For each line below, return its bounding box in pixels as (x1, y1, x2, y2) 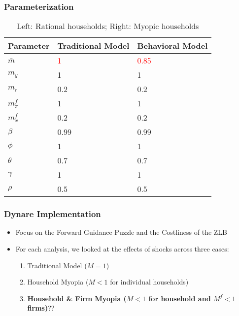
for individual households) (110, 277, 189, 287)
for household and (148, 293, 211, 303)
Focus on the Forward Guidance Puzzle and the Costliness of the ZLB (15, 227, 228, 237)
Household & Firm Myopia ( (27, 293, 127, 303)
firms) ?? (27, 303, 55, 313)
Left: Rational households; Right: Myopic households (16, 20, 199, 32)
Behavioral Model (137, 40, 208, 52)
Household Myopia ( (27, 277, 89, 287)
